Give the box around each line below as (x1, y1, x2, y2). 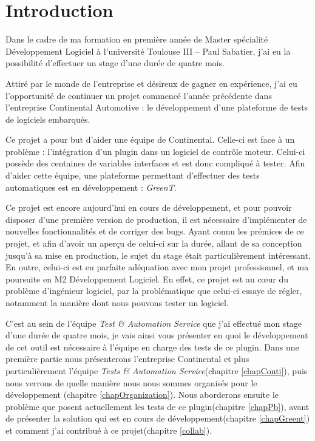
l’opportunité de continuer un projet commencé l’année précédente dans (5, 89, 272, 101)
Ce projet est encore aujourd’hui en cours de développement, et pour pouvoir (5, 201, 292, 214)
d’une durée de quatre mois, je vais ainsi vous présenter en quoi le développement (5, 329, 308, 341)
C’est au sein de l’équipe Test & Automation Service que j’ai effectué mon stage (5, 316, 302, 329)
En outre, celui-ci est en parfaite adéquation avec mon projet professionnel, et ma (5, 261, 309, 273)
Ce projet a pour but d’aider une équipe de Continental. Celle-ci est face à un (5, 133, 295, 146)
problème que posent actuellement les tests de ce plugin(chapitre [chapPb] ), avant (5, 400, 310, 412)
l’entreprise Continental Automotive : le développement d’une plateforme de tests (5, 101, 308, 114)
